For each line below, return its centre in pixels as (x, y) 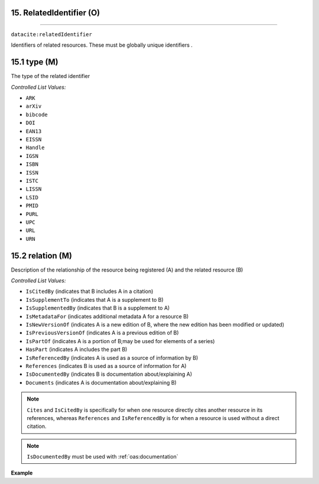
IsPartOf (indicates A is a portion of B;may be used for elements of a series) (120, 341)
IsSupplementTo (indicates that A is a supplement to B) (95, 299)
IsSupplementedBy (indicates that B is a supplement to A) (98, 308)
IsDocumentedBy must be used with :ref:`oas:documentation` (102, 457)
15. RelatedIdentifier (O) (56, 13)
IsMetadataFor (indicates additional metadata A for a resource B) (107, 316)
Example (22, 473)
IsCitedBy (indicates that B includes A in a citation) (89, 291)
